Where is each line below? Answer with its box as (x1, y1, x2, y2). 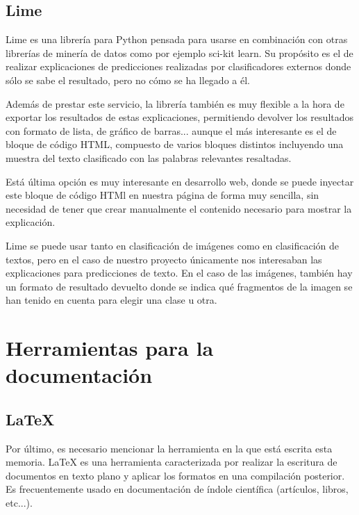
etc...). (6, 496, 33, 510)
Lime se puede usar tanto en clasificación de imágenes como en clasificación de (6, 238, 340, 252)
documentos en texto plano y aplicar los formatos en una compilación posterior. (6, 468, 345, 482)
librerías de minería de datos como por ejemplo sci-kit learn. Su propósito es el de (6, 45, 353, 60)
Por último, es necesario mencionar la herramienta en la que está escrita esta (6, 441, 333, 455)
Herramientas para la (6, 334, 214, 362)
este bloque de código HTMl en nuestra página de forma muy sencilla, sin (6, 188, 319, 202)
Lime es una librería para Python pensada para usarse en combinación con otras (6, 32, 348, 47)
